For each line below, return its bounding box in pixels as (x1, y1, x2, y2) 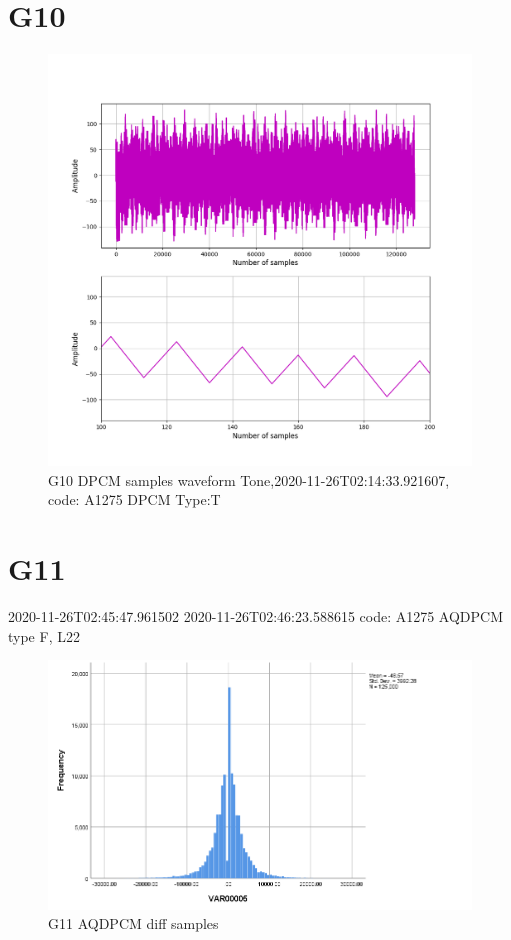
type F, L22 (8, 625, 80, 646)
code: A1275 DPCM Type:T (48, 489, 221, 510)
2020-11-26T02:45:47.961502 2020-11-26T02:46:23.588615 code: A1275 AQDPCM (8, 606, 504, 627)
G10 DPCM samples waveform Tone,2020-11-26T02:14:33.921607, (48, 469, 450, 490)
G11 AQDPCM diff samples (48, 913, 219, 934)
